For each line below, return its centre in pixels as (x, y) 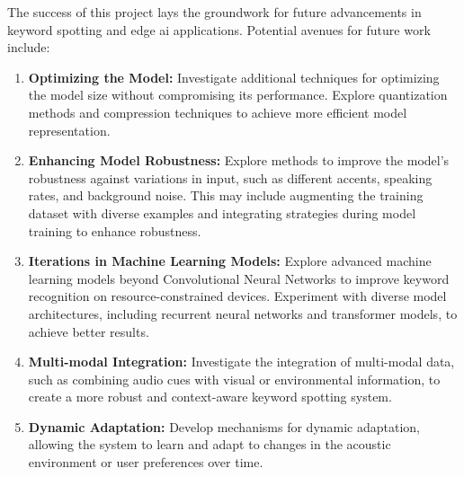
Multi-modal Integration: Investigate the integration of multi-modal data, (241, 362)
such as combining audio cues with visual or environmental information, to (234, 379)
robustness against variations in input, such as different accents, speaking (230, 177)
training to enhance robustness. (115, 230)
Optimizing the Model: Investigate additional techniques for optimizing (234, 77)
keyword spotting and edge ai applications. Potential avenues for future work (219, 29)
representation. (69, 130)
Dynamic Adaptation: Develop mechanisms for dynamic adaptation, (224, 426)
